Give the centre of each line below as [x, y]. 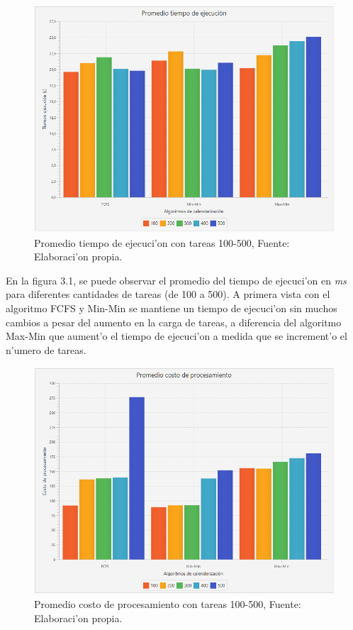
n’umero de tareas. [46, 349]
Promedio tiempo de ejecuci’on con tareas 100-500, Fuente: [162, 242]
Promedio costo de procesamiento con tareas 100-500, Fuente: [168, 604]
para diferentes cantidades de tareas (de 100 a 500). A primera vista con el [168, 294]
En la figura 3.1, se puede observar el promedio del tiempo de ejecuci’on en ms [176, 280]
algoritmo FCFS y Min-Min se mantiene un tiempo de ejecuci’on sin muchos [172, 308]
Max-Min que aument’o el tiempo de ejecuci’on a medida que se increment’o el [176, 336]
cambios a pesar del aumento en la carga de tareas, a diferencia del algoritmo [174, 322]
